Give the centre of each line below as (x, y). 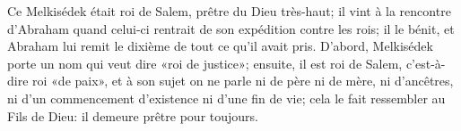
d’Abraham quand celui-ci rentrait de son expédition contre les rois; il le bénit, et (231, 28)
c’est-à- (426, 63)
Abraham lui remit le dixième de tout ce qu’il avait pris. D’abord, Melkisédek (220, 46)
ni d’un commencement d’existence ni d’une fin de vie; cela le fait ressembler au (226, 98)
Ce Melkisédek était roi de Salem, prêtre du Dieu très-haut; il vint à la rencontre (229, 11)
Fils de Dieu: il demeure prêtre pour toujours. (133, 115)
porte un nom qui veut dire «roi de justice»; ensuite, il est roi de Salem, (205, 63)
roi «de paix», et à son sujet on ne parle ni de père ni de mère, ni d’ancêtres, (243, 81)
